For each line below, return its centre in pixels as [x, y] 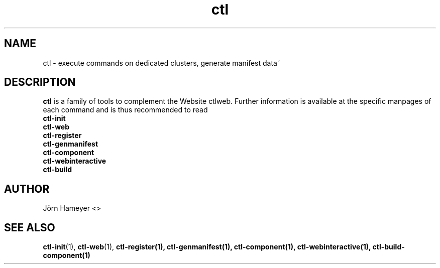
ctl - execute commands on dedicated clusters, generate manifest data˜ [162, 63]
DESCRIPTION [40, 82]
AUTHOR [27, 189]
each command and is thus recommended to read [125, 110]
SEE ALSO [30, 227]
